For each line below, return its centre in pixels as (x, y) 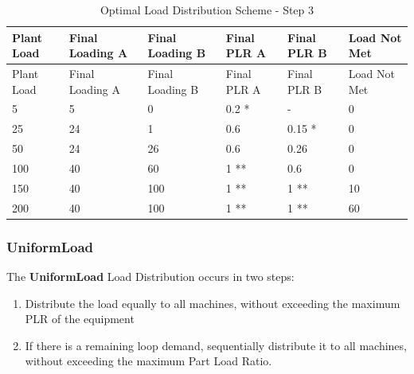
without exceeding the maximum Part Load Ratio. (148, 361)
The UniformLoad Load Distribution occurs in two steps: (150, 276)
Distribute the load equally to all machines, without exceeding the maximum (213, 303)
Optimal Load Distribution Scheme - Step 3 (207, 10)
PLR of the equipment (80, 319)
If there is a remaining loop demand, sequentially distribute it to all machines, (216, 345)
